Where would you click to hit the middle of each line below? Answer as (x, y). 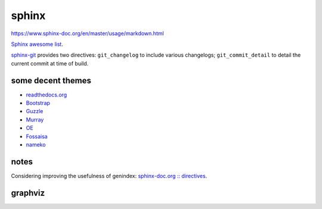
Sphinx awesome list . (37, 44)
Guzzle (35, 111)
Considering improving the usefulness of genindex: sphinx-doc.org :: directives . (109, 176)
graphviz (28, 193)
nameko (36, 144)
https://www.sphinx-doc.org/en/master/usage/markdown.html (87, 33)
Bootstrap (38, 103)
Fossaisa (37, 136)
